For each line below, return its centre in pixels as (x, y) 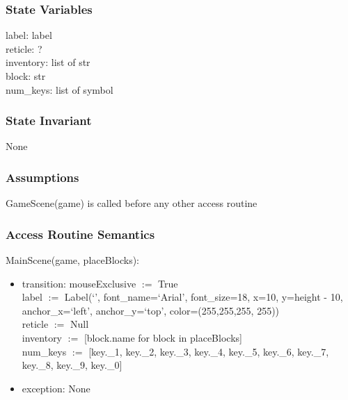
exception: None (56, 388)
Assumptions (42, 177)
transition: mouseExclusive (79, 283)
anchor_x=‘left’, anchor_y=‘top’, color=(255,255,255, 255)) (151, 310)
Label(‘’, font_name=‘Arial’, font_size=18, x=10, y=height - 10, (204, 297)
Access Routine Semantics (80, 234)
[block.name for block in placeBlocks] (163, 337)
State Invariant (49, 120)
